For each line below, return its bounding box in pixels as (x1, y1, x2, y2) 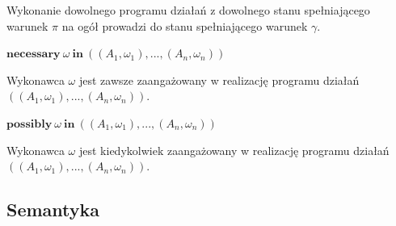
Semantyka (6, 197, 100, 222)
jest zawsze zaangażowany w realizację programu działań (78, 71, 360, 88)
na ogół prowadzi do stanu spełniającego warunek (61, 17, 308, 34)
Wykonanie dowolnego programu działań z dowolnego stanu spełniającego (6, 2, 370, 18)
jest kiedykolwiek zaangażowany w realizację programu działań (78, 141, 390, 158)
